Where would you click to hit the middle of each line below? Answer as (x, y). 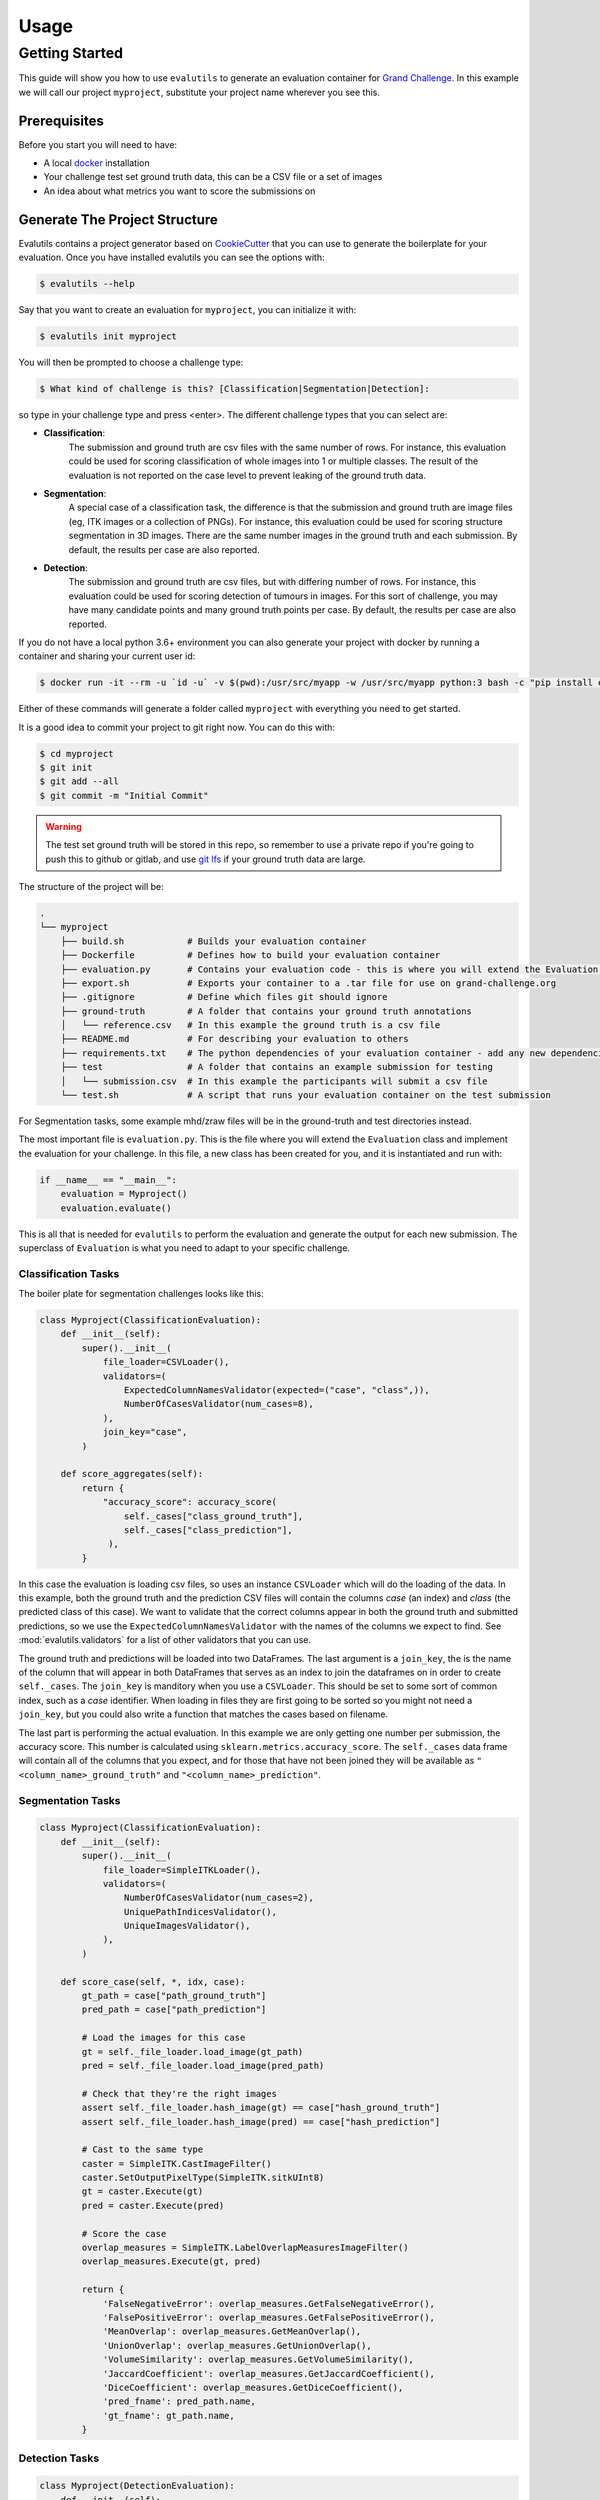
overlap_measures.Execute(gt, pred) (171, 2261)
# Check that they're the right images (179, 2093)
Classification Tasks (69, 1273)
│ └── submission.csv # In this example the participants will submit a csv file (274, 1081)
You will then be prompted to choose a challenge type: (131, 362)
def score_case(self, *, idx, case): (153, 1981)
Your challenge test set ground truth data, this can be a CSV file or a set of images (213, 177)
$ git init (66, 768)
